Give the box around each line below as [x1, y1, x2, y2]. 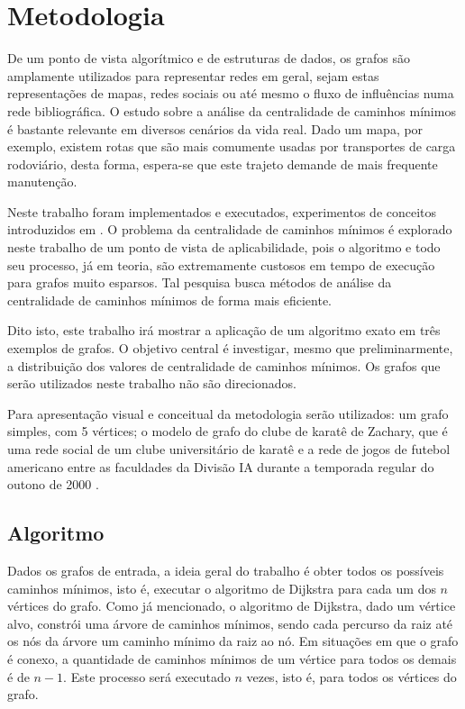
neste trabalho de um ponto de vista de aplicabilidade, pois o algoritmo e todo [7, 238, 441, 257]
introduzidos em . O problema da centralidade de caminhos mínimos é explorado [7, 220, 452, 239]
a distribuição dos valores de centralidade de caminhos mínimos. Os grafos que [7, 356, 441, 375]
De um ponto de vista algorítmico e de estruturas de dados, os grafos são [7, 49, 410, 68]
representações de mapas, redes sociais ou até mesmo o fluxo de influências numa [7, 84, 454, 103]
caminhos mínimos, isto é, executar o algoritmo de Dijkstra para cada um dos [7, 578, 436, 597]
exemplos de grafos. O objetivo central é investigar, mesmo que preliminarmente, [7, 339, 453, 358]
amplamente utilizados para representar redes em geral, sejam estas [7, 66, 379, 85]
